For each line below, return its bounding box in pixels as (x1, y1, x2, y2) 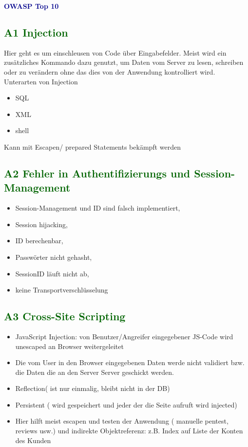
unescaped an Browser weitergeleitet (15, 341, 124, 351)
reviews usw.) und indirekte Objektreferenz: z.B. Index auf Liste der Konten (15, 426, 243, 436)
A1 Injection (4, 24, 68, 39)
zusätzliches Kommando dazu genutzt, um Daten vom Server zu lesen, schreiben (4, 57, 244, 67)
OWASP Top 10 (4, 1, 59, 11)
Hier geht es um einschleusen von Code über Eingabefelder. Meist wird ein (4, 47, 227, 58)
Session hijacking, (15, 219, 68, 229)
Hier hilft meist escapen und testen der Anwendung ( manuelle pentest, (15, 416, 229, 426)
